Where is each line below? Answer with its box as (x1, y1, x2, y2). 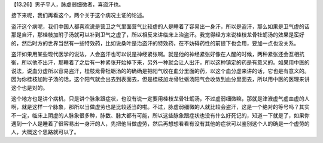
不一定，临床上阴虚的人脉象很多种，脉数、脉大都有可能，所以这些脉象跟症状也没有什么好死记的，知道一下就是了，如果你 (11, 111, 310, 119)
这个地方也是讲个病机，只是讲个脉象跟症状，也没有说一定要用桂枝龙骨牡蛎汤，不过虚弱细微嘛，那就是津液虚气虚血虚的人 (11, 95, 310, 102)
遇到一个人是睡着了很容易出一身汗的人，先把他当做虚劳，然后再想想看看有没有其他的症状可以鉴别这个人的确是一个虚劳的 (11, 120, 310, 127)
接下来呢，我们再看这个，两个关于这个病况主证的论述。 (11, 12, 148, 19)
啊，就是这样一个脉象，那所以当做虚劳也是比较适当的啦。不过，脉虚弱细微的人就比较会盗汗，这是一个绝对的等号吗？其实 (11, 104, 310, 111)
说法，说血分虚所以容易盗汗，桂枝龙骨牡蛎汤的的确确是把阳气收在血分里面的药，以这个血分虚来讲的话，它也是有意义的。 (11, 67, 310, 74)
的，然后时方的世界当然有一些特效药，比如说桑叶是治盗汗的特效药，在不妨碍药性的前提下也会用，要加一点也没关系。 (11, 39, 299, 47)
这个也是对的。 (11, 84, 48, 91)
